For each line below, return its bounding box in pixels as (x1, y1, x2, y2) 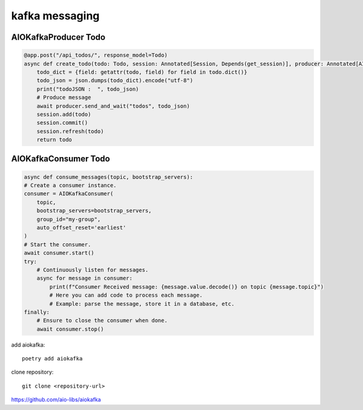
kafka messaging (11, 9, 100, 22)
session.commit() (36, 120, 88, 126)
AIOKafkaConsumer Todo (11, 154, 110, 164)
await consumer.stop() (36, 325, 104, 332)
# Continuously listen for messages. (36, 266, 149, 273)
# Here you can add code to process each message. (49, 292, 203, 299)
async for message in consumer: (36, 275, 133, 282)
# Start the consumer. (24, 241, 91, 248)
